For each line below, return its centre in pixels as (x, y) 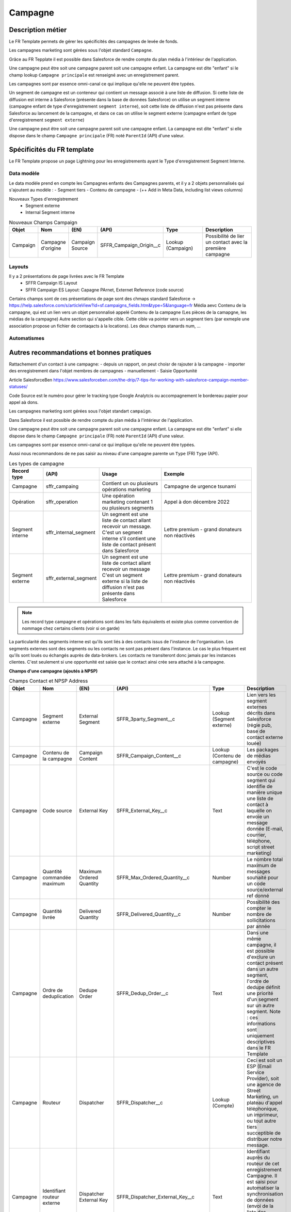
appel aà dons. (24, 402)
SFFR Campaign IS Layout (51, 283)
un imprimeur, (263, 1115)
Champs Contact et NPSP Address (48, 681)
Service (255, 1072)
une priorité (260, 993)
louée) (254, 743)
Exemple (174, 474)
